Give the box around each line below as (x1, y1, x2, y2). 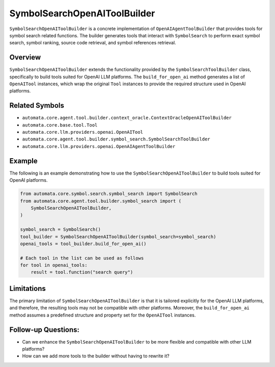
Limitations (9, 284, 46, 293)
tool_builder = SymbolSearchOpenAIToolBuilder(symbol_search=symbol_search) (20, 234, 216, 239)
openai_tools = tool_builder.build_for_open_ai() (20, 240, 147, 247)
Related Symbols (9, 101, 65, 110)
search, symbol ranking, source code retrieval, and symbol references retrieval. (9, 40, 176, 46)
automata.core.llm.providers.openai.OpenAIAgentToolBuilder (22, 143, 176, 149)
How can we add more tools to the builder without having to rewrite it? (22, 353, 170, 359)
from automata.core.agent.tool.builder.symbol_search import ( (20, 198, 182, 204)
